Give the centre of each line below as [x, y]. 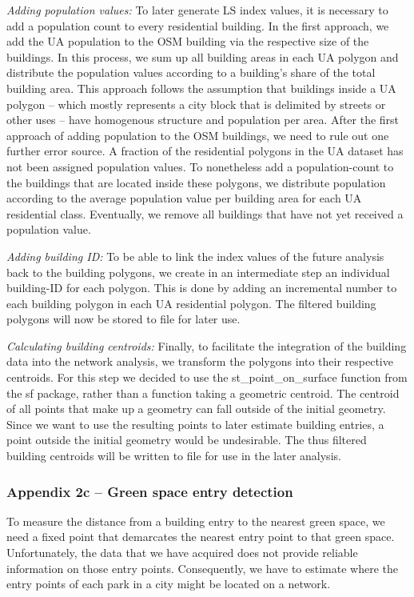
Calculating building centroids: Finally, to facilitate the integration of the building [207, 345]
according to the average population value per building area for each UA [184, 198]
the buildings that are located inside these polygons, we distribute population [196, 182]
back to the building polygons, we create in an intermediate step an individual [198, 272]
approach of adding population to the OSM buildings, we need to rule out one [198, 135]
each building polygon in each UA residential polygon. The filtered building [191, 303]
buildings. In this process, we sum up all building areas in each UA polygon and [203, 56]
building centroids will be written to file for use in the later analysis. [174, 456]
